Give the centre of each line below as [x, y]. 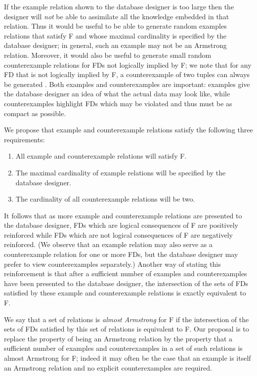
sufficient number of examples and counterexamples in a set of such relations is [123, 348]
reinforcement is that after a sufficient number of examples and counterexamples [126, 273]
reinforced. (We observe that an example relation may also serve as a [108, 244]
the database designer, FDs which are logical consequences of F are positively [121, 225]
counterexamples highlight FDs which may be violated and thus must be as [118, 103]
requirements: [24, 139]
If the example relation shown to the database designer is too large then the [119, 6]
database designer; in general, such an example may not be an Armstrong [115, 45]
